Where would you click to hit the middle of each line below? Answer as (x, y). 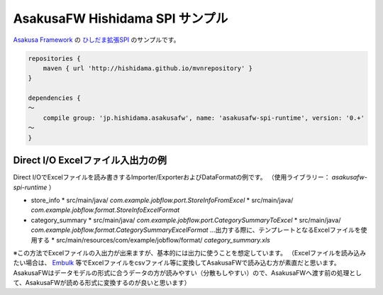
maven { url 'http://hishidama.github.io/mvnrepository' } (148, 68)
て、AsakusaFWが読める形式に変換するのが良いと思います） (102, 283)
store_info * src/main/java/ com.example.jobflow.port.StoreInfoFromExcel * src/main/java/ (162, 200)
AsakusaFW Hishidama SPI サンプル (121, 18)
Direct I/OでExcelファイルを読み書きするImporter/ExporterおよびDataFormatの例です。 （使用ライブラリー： (172, 177)
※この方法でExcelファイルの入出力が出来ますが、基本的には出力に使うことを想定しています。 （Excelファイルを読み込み (190, 252)
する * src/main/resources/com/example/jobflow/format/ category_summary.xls (154, 240)
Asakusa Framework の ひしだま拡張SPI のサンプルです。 (96, 40)
